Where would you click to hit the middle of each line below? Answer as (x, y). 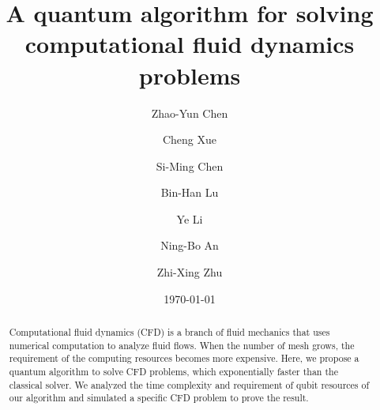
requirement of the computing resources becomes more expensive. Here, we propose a (184, 358)
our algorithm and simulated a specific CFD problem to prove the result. (159, 398)
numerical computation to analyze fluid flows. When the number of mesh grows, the (182, 345)
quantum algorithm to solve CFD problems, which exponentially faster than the (173, 372)
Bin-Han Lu (190, 192)
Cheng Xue (190, 139)
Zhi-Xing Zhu (190, 272)
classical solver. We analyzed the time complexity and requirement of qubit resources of (189, 384)
